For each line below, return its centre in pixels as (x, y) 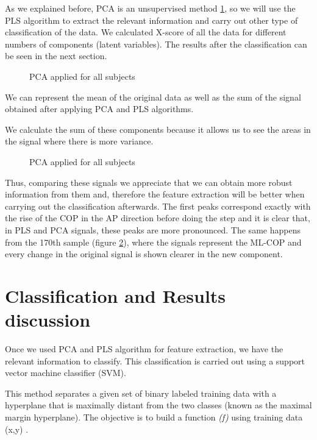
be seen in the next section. (56, 56)
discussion (48, 320)
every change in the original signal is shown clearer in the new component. (144, 254)
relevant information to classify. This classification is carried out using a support (155, 360)
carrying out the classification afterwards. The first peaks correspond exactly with (158, 206)
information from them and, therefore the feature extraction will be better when (155, 194)
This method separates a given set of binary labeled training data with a (141, 393)
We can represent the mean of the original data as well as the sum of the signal (153, 97)
